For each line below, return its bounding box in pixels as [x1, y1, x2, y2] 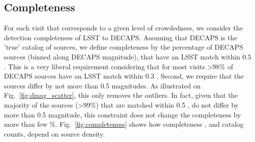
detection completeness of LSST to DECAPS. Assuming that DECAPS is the [4, 32, 237, 42]
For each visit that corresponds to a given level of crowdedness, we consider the [4, 23, 243, 33]
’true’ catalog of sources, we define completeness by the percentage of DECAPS [4, 42, 243, 52]
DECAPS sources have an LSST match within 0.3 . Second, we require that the [4, 71, 244, 81]
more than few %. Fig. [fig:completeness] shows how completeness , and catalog [4, 119, 244, 129]
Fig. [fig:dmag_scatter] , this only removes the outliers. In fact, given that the [4, 90, 238, 100]
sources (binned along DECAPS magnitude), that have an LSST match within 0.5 [4, 51, 252, 61]
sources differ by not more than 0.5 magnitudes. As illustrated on [4, 80, 201, 90]
